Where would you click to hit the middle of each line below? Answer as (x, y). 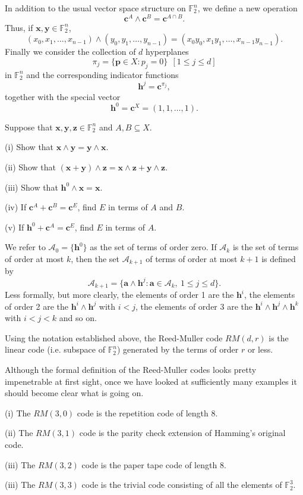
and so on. (78, 318)
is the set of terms (266, 247)
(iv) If (16, 207)
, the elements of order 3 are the (194, 306)
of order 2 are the (37, 306)
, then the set (95, 259)
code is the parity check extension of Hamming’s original (182, 433)
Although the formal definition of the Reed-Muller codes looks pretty (131, 369)
